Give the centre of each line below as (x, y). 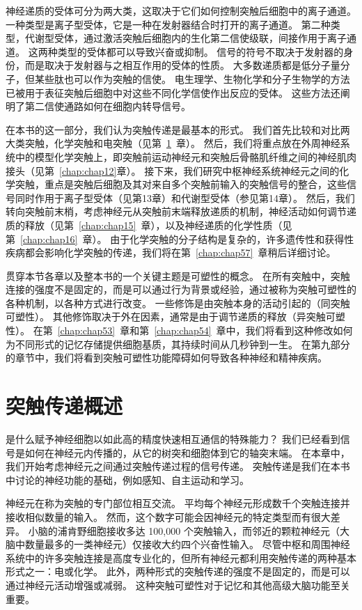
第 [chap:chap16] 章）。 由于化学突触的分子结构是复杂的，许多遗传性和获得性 (180, 238)
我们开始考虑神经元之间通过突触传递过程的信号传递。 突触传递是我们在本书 (178, 466)
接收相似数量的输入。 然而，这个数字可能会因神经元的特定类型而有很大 (168, 516)
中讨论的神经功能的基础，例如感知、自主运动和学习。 (127, 479)
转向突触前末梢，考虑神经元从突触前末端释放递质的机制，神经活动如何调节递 (181, 211)
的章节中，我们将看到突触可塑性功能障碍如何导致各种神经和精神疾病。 (166, 358)
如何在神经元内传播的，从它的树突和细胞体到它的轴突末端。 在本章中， (187, 452)
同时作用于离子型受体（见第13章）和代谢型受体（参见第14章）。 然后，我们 (185, 197)
